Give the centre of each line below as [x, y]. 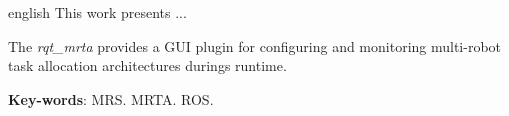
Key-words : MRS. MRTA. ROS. [111, 98]
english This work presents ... [97, 12]
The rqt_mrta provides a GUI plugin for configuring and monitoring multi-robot [255, 45]
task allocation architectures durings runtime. [147, 65]
